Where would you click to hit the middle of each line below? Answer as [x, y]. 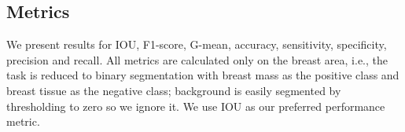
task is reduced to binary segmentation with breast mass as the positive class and [203, 75]
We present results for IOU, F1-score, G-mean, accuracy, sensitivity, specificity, [197, 44]
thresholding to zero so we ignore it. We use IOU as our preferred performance [196, 106]
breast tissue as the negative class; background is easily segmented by [174, 90]
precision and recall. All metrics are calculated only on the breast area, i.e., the [197, 59]
